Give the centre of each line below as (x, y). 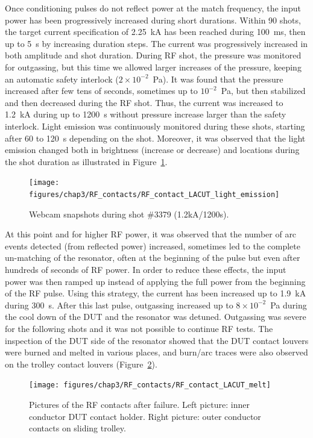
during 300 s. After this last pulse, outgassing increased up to (119, 305)
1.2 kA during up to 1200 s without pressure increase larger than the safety (146, 114)
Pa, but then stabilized (263, 91)
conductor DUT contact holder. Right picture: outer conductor (145, 416)
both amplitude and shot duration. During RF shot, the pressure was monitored (153, 55)
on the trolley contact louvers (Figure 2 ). (81, 364)
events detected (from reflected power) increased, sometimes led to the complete (153, 246)
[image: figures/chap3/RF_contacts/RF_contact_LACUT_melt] (150, 385)
